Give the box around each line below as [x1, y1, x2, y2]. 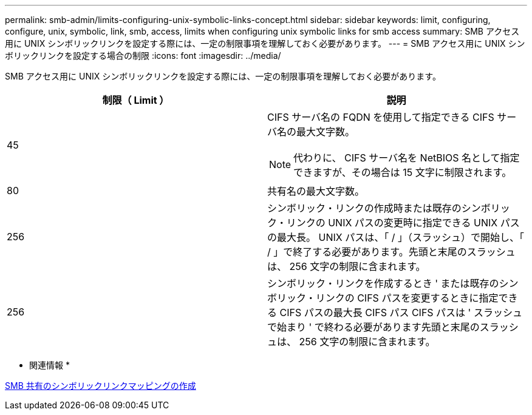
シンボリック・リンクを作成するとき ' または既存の [267, 277, 499, 289]
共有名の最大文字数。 [267, 185, 365, 197]
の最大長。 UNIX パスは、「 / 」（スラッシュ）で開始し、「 [267, 231, 524, 243]
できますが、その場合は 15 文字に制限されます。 [293, 166, 512, 178]
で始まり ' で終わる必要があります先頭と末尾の [267, 321, 480, 333]
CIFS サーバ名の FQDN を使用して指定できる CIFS [267, 111, 494, 123]
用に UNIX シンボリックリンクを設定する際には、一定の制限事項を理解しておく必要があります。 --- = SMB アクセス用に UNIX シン [5, 38, 525, 49]
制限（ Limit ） [102, 94, 169, 106]
